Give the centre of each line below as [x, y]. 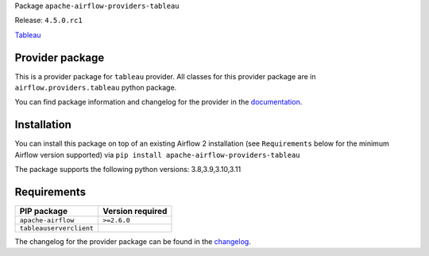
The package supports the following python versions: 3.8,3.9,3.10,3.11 [128, 170]
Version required [135, 212]
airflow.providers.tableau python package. [96, 88]
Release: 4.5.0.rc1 [48, 21]
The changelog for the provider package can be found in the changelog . [133, 242]
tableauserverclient [57, 229]
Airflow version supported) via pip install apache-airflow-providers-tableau [157, 155]
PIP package [43, 212]
